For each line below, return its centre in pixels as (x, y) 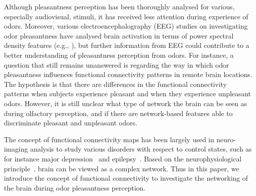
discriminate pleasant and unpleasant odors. (71, 123)
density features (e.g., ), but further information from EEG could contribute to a (127, 45)
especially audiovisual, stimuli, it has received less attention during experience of (126, 16)
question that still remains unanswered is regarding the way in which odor (117, 64)
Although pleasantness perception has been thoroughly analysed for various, (119, 6)
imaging (16, 149)
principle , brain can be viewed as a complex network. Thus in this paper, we (122, 168)
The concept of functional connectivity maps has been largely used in (109, 139)
